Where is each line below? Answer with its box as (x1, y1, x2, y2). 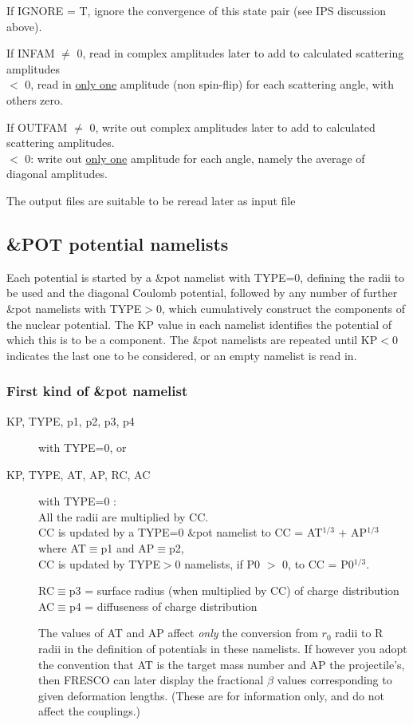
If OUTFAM (6, 118, 68, 135)
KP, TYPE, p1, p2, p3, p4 (6, 412, 135, 429)
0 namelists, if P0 (175, 555, 261, 572)
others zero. (6, 91, 63, 108)
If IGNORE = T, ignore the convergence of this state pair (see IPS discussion (6, 2, 387, 18)
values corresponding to (277, 672, 392, 688)
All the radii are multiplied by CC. (38, 508, 209, 525)
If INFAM (6, 45, 55, 61)
